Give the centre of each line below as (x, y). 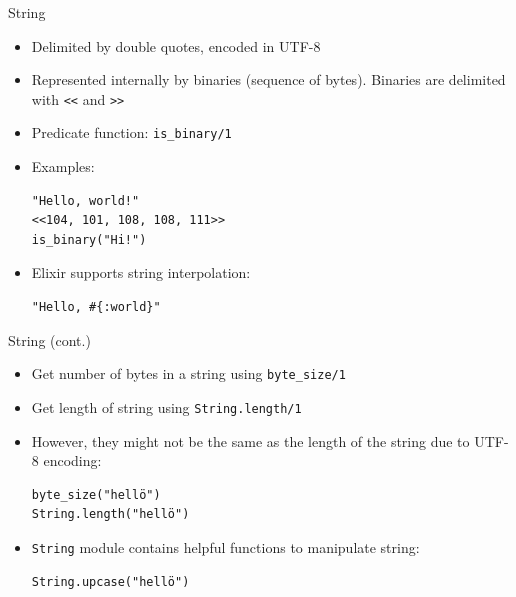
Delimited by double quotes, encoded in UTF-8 (176, 45)
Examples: (63, 166)
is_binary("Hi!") (89, 239)
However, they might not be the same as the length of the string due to (250, 440)
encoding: (72, 460)
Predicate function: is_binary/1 (131, 132)
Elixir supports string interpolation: (141, 272)
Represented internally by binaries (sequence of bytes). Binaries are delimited (268, 79)
